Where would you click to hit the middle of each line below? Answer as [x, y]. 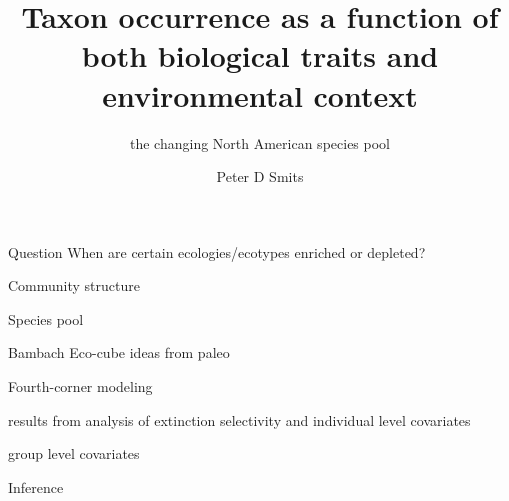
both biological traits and [260, 55]
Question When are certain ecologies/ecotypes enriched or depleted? [217, 251]
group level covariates [74, 453]
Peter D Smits [260, 176]
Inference [36, 486]
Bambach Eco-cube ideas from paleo [119, 352]
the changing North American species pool [259, 142]
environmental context [260, 94]
